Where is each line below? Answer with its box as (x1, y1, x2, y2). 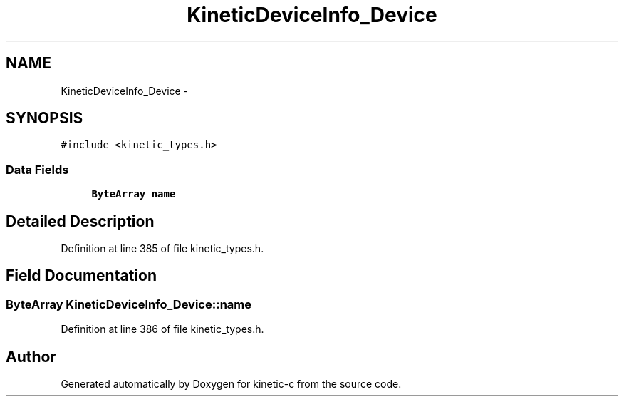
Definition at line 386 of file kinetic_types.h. (61, 323, 264, 336)
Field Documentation (6, 267, 157, 285)
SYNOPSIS (6, 109, 83, 128)
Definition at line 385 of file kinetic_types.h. (61, 242, 264, 255)
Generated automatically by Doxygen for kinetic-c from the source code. (61, 378, 402, 391)
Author (6, 347, 56, 366)
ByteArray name (91, 188, 176, 200)
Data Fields (6, 162, 69, 177)
